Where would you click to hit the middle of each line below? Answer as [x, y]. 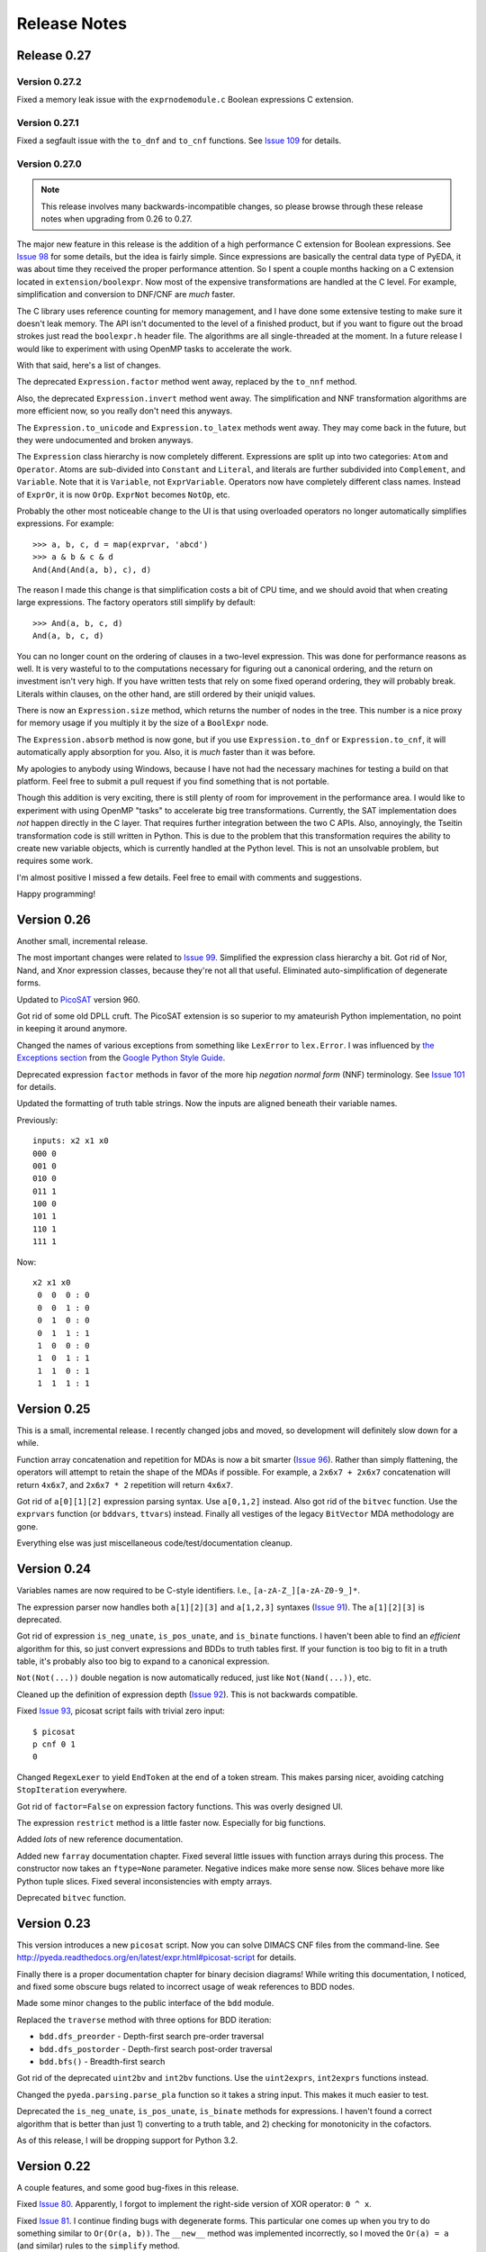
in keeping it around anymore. [72, 1029]
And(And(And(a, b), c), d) [92, 569]
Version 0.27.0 [49, 164]
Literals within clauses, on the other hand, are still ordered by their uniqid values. [166, 694]
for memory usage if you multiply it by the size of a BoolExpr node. [143, 723]
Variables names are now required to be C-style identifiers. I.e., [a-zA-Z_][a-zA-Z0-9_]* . [188, 1591]
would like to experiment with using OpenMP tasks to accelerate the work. [154, 349]
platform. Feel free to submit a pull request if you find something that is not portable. [173, 781]
